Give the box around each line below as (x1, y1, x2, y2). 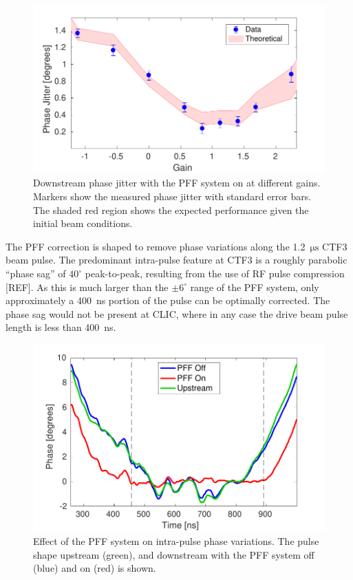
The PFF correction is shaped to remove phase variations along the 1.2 (6, 239, 306, 253)
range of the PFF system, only (190, 279, 319, 294)
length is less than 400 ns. (6, 320, 116, 334)
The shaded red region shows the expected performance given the (33, 202, 309, 217)
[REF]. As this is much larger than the (6, 279, 169, 294)
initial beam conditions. (33, 216, 133, 230)
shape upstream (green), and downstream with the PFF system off (33, 547, 314, 561)
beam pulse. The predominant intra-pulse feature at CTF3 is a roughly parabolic (6, 253, 347, 267)
